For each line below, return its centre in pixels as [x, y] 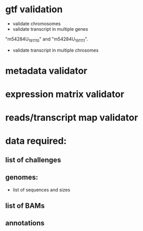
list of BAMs [25, 206]
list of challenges [33, 160]
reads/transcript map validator [72, 118]
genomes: [22, 177]
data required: [36, 141]
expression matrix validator [65, 94]
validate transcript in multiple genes [50, 29]
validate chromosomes [37, 24]
